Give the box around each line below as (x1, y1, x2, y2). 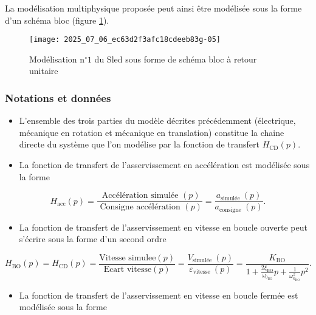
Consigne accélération (100, 203, 180, 212)
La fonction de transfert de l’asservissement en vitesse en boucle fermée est (19, 288, 298, 301)
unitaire (29, 64, 58, 77)
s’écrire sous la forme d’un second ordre (19, 232, 167, 245)
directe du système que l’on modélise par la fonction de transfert (19, 138, 259, 151)
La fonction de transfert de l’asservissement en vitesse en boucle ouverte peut (19, 220, 307, 233)
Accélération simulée (101, 191, 179, 200)
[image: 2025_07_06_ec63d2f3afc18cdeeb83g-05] (29, 35, 221, 44)
